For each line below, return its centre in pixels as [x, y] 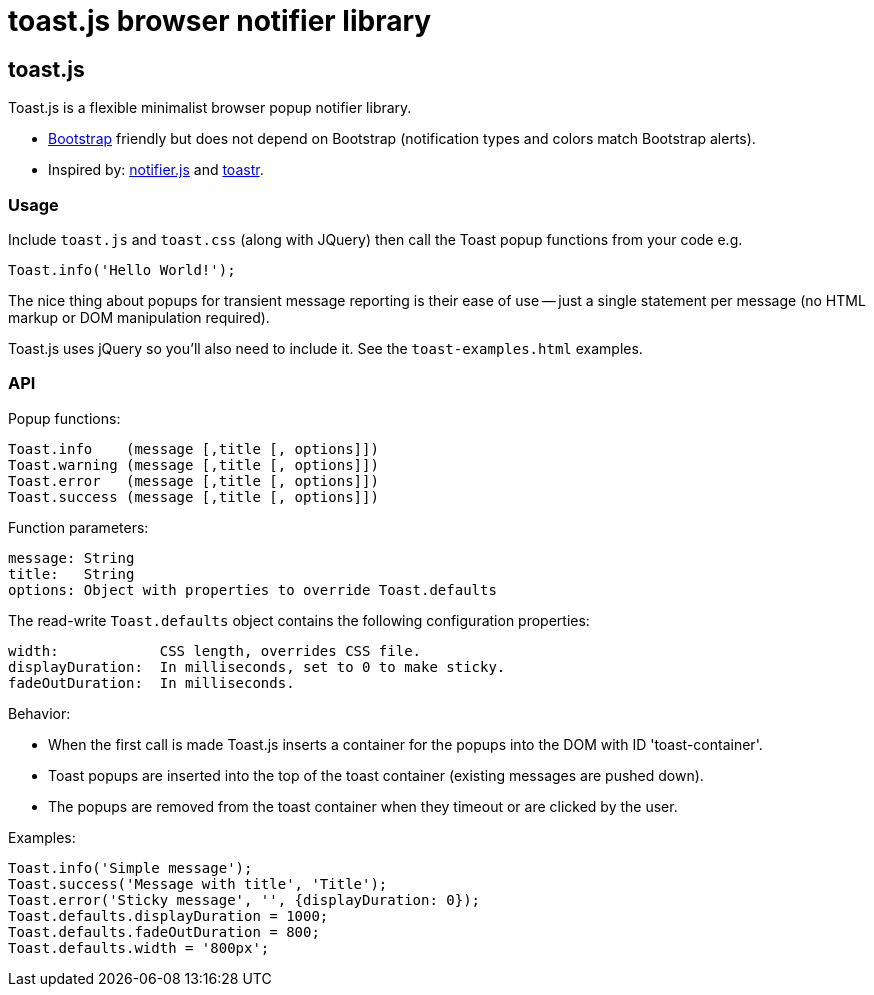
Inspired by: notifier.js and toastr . [156, 170]
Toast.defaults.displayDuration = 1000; [168, 915]
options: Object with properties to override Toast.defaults [252, 589]
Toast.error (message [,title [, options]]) [193, 480]
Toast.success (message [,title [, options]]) [193, 496]
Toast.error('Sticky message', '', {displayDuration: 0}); [244, 899]
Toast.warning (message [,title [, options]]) [193, 464]
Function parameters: [78, 527]
